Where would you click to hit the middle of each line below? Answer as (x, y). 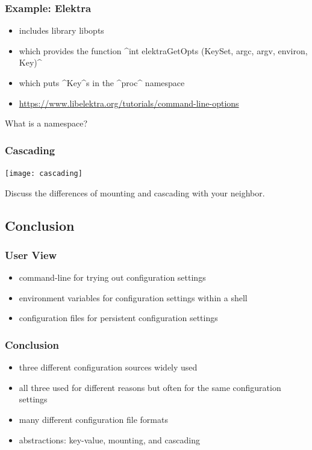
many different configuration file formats (93, 420)
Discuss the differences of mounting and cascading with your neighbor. (135, 192)
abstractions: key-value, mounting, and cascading (109, 439)
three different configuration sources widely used (108, 367)
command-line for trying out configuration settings (112, 277)
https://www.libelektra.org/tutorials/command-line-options (129, 103)
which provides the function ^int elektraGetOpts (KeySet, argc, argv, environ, (163, 50)
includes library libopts (61, 30)
